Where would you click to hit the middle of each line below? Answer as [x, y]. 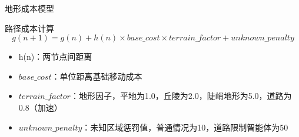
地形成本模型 [29, 8]
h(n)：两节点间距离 [55, 56]
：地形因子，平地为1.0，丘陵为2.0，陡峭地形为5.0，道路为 [181, 96]
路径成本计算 [29, 28]
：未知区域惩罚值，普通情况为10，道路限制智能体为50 [185, 127]
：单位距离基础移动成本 [97, 76]
